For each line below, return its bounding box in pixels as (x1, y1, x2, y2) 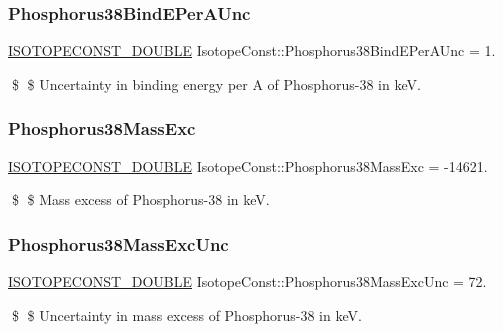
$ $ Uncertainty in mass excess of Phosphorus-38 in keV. (11, 304, 362, 325)
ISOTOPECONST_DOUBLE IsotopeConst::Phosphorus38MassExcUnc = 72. (8, 271, 487, 292)
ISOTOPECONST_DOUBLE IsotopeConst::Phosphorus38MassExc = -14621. (8, 155, 488, 176)
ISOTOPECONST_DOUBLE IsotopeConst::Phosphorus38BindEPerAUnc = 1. (8, 40, 496, 61)
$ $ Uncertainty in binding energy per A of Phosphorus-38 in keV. (11, 73, 421, 94)
